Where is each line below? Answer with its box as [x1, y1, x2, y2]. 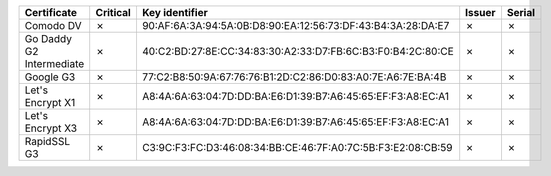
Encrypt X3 [24, 121, 78, 135]
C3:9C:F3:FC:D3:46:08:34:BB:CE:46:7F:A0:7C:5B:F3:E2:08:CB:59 [141, 141, 453, 154]
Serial [506, 6, 535, 19]
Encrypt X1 [24, 96, 76, 109]
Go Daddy [24, 32, 72, 45]
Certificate [24, 6, 78, 19]
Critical [95, 6, 132, 19]
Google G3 [24, 70, 76, 84]
